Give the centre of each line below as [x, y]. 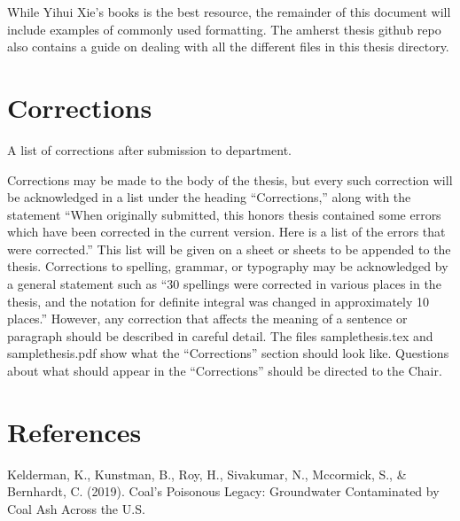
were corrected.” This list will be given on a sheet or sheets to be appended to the [229, 249]
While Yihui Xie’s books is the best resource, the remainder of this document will [229, 12]
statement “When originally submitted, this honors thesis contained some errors [224, 214]
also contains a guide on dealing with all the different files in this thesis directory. [228, 47]
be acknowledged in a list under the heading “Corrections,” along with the [209, 197]
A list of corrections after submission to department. [149, 149]
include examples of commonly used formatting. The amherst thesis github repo [224, 29]
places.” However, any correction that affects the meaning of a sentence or [207, 319]
